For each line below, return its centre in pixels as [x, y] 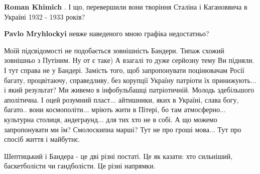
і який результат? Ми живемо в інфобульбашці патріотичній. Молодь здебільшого [129, 90]
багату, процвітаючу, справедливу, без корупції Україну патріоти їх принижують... [130, 80]
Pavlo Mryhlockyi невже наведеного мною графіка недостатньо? [107, 33]
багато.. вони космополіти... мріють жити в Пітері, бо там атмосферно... [115, 109]
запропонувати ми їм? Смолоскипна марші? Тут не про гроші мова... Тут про [123, 129]
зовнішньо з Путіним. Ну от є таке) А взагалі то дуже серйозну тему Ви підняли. [129, 60]
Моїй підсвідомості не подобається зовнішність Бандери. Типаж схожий [114, 50]
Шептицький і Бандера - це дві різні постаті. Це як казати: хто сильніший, [118, 156]
